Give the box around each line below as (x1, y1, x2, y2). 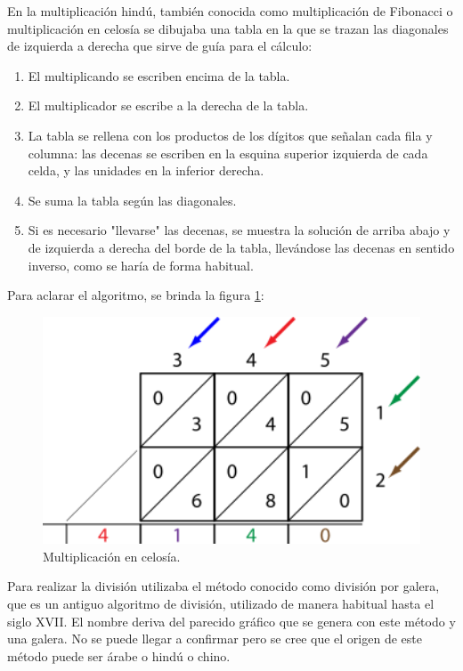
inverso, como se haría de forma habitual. (28, 255, 254, 274)
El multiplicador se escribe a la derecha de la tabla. (28, 96, 309, 115)
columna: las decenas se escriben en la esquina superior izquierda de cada (28, 143, 428, 162)
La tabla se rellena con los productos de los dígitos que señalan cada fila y (28, 125, 433, 144)
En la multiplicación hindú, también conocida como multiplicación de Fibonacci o (7, 2, 453, 20)
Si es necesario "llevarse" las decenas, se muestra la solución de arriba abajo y (28, 221, 451, 239)
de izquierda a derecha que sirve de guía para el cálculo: (7, 36, 313, 55)
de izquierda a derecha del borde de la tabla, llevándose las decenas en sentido (28, 238, 455, 256)
